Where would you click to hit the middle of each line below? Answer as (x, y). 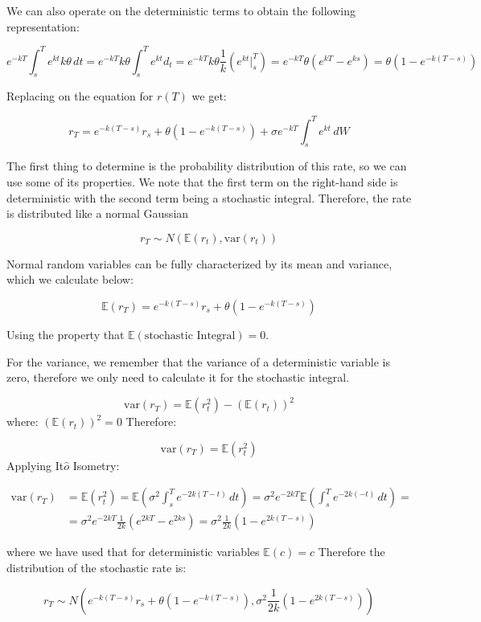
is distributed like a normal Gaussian (98, 213)
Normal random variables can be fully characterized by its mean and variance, (199, 263)
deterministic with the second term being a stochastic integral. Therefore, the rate (209, 197)
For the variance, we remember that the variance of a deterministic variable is (198, 361)
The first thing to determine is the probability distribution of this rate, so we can (207, 166)
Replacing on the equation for (80, 96)
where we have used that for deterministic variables (133, 552)
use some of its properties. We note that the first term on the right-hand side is (202, 181)
